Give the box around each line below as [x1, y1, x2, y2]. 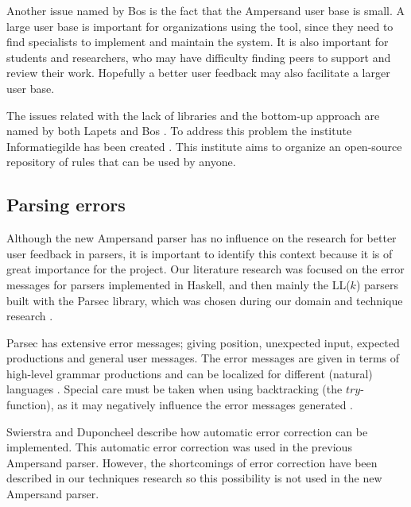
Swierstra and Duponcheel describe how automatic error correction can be [6, 423, 368, 439]
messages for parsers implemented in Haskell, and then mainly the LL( [6, 276, 351, 292]
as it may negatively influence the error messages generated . [57, 397, 353, 413]
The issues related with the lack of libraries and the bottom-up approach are [6, 106, 380, 123]
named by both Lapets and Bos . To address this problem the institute [6, 122, 352, 139]
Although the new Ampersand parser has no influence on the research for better [6, 230, 397, 246]
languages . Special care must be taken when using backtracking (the [6, 381, 343, 397]
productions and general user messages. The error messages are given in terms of [6, 350, 400, 366]
